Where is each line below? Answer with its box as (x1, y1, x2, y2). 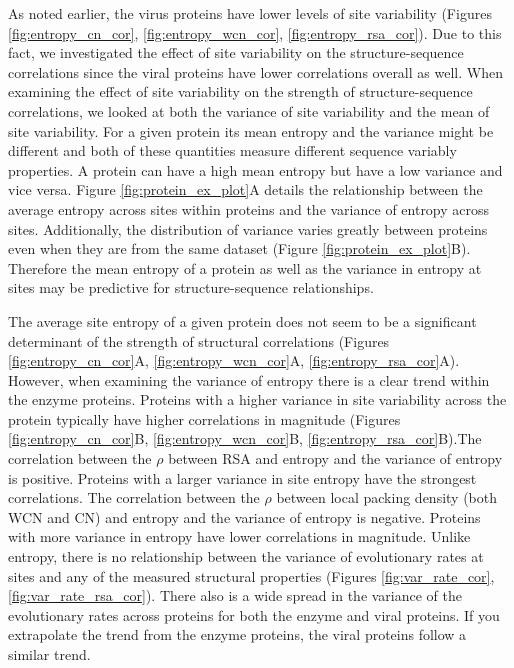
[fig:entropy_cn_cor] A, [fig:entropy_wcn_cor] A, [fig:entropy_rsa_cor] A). (8, 350, 460, 371)
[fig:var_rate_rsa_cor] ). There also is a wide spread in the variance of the (8, 585, 463, 606)
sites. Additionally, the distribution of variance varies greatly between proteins (8, 218, 488, 239)
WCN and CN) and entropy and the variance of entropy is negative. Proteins (8, 506, 481, 527)
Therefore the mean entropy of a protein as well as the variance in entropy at (8, 257, 482, 278)
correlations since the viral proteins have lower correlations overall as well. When (8, 61, 503, 82)
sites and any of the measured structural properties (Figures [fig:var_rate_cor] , (8, 565, 495, 586)
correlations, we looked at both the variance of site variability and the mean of (8, 100, 490, 121)
